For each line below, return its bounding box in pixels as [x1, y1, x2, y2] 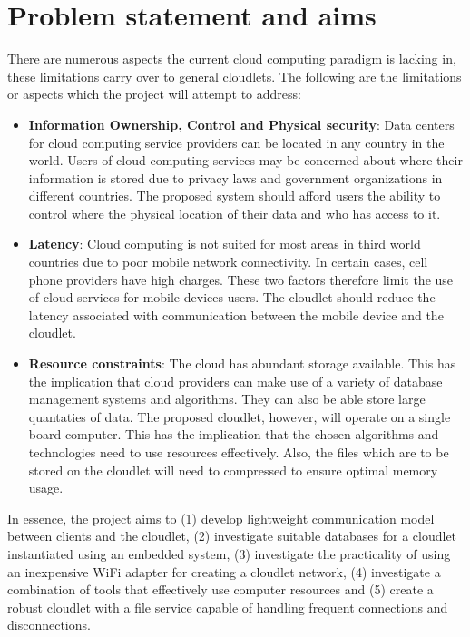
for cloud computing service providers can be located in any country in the [28, 132, 445, 152]
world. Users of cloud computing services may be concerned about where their [28, 151, 463, 170]
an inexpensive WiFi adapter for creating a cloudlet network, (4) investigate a [7, 562, 441, 581]
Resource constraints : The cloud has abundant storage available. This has [28, 354, 456, 373]
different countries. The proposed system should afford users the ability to [28, 186, 441, 205]
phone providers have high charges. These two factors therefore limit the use [28, 269, 454, 289]
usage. [28, 478, 64, 497]
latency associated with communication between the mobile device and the [28, 305, 444, 324]
